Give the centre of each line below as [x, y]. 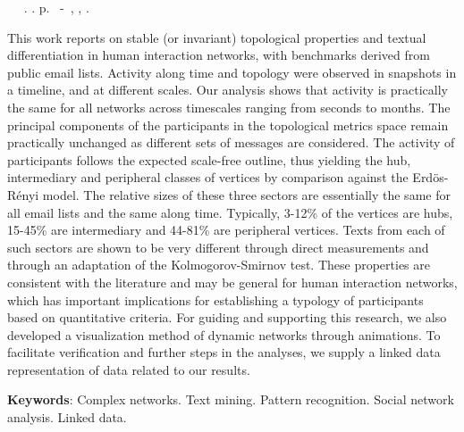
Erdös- [430, 177]
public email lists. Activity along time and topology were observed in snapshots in [232, 72]
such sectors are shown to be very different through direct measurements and [218, 247]
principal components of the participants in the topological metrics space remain [228, 125]
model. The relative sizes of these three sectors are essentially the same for [246, 194]
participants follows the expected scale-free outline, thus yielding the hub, [209, 159]
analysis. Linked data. [67, 417]
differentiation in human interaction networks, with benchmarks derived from [219, 55]
